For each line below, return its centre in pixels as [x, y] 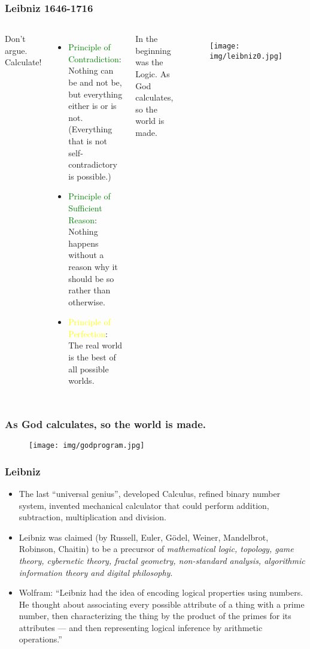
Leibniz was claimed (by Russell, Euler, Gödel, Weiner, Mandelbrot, [144, 537]
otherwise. [87, 301]
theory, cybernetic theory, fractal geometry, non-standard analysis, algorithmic [162, 560]
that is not [88, 140]
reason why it [93, 266]
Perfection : [88, 333]
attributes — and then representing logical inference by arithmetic [141, 627]
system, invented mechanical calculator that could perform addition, [144, 505]
